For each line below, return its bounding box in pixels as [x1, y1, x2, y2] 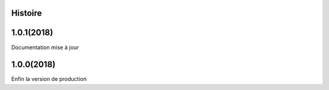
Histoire [11, 8, 42, 18]
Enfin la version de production [11, 75, 87, 83]
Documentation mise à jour [11, 43, 79, 51]
